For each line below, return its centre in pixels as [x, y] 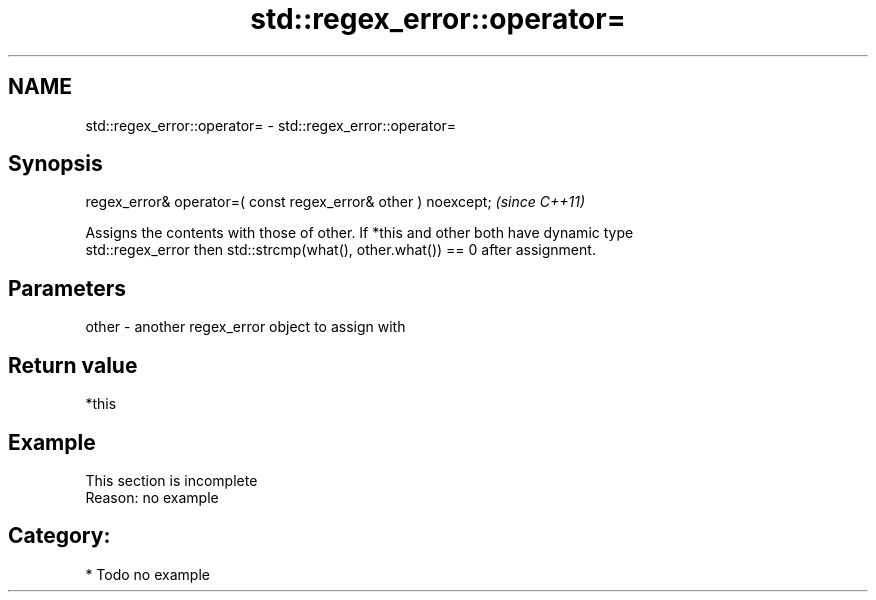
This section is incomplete [171, 480]
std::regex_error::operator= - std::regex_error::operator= [271, 125]
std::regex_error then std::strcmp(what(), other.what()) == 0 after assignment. [340, 250]
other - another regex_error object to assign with [245, 327]
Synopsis [55, 164]
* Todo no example [147, 574]
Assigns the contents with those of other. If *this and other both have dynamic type [359, 233]
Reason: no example [152, 497]
